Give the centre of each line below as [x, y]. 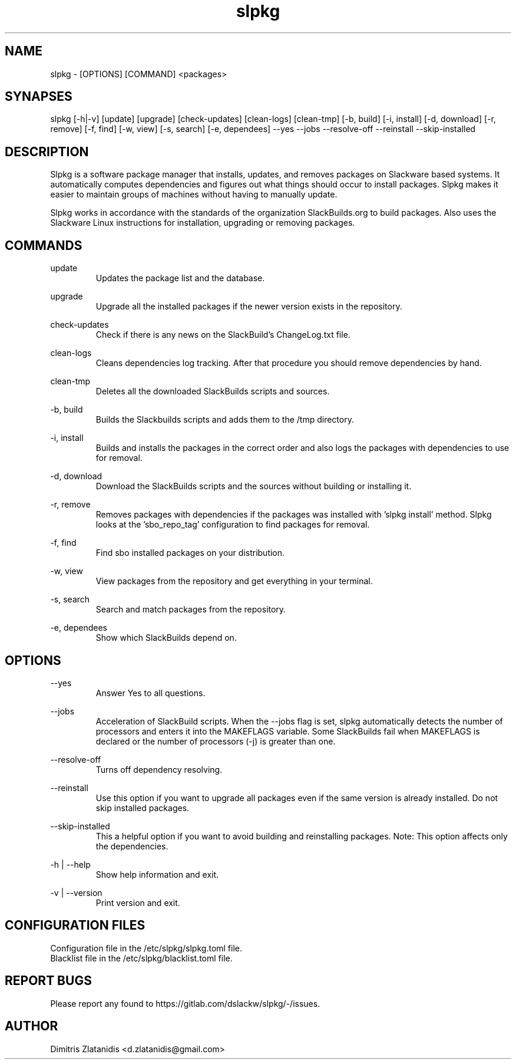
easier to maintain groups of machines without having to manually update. [194, 195]
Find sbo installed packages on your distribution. [190, 553]
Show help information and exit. [157, 874]
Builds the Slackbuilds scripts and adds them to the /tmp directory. [225, 420]
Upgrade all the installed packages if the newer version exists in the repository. [249, 307]
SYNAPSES [39, 97]
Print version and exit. [138, 902]
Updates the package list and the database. [180, 278]
